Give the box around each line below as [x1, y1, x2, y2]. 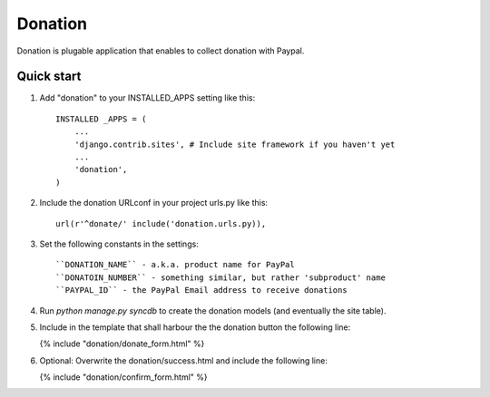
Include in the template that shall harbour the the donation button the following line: [39, 322, 351, 333]
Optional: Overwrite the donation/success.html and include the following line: [39, 354, 328, 366]
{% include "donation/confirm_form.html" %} [39, 372, 208, 382]
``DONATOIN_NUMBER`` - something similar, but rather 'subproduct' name [55, 272, 386, 283]
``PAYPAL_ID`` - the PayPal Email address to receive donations [55, 286, 348, 295]
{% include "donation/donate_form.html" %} [39, 338, 205, 349]
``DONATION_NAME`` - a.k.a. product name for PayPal [55, 259, 295, 270]
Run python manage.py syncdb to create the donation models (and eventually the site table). [39, 305, 387, 316]
